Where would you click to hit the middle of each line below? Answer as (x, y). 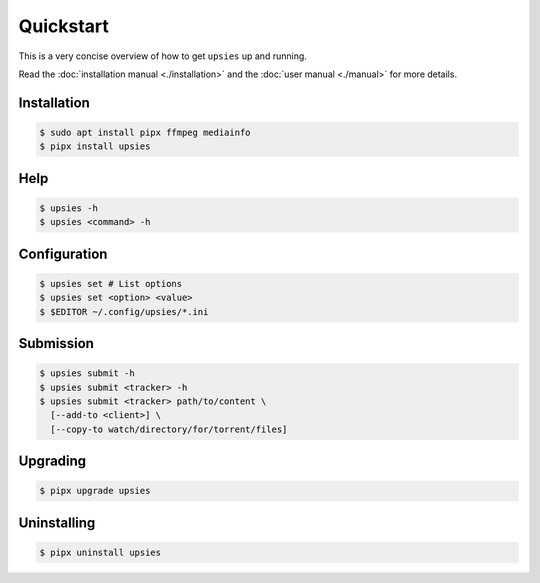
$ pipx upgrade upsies (95, 491)
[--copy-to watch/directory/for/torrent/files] (169, 429)
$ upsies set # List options (111, 283)
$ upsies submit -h (87, 373)
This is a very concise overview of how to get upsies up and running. (162, 56)
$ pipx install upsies (95, 146)
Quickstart (64, 26)
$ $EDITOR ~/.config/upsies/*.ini (124, 311)
